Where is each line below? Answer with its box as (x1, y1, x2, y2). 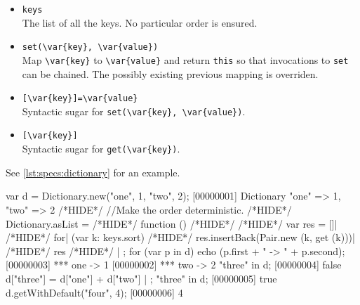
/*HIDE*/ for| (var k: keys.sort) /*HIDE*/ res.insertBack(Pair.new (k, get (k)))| (6, 230, 355, 245)
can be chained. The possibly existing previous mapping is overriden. (22, 66, 319, 81)
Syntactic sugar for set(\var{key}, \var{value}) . (22, 103, 246, 118)
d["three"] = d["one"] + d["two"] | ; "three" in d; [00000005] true (6, 271, 277, 285)
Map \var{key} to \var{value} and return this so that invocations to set (22, 52, 349, 67)
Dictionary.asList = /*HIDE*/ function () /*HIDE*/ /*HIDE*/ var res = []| (6, 216, 338, 231)
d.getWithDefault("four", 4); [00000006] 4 (6, 285, 183, 299)
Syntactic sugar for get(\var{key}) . (22, 141, 180, 156)
